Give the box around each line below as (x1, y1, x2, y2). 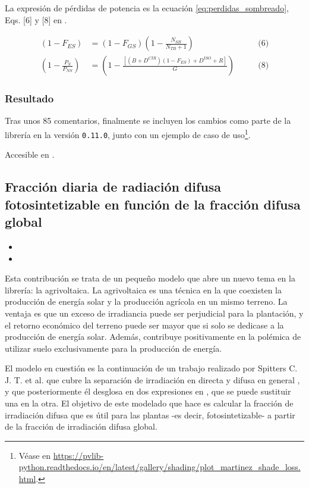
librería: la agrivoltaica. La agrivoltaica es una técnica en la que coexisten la (5, 283, 282, 296)
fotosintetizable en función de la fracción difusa (5, 195, 301, 213)
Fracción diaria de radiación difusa (5, 177, 222, 196)
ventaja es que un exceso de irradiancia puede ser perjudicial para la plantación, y (5, 306, 304, 319)
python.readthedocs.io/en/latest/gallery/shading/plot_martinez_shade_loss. (18, 461, 301, 473)
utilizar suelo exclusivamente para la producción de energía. (5, 342, 222, 354)
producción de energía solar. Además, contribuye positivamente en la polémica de (5, 330, 301, 343)
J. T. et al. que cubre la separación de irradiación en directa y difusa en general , (5, 373, 300, 386)
